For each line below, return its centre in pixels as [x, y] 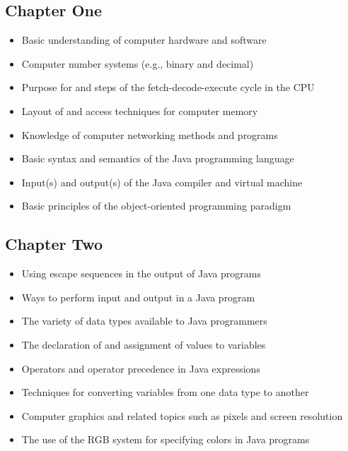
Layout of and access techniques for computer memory [140, 110]
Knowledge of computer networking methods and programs [150, 134]
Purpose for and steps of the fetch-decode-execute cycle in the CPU [168, 87]
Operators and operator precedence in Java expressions [141, 368]
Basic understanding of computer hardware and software [144, 40]
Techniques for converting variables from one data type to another [165, 392]
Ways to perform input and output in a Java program [138, 297]
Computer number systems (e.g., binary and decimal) [138, 63]
